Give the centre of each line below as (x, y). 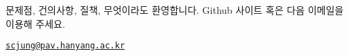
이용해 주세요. (35, 23)
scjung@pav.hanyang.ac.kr (65, 46)
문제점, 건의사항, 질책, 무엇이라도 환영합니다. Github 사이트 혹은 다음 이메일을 (175, 10)
